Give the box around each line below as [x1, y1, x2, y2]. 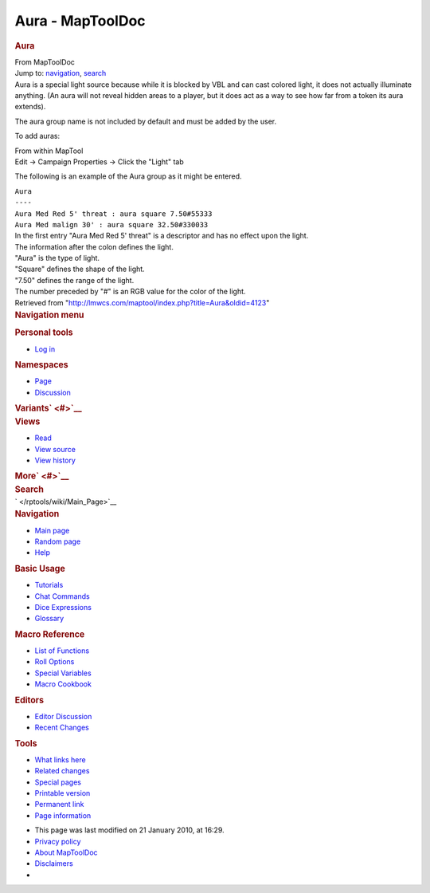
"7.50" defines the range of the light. [14, 275, 135, 285]
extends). [14, 102, 46, 112]
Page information [34, 810, 92, 820]
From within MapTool [14, 146, 84, 155]
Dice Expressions [34, 602, 92, 612]
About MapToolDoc [34, 848, 99, 857]
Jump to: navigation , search [14, 69, 107, 78]
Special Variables [34, 668, 92, 678]
